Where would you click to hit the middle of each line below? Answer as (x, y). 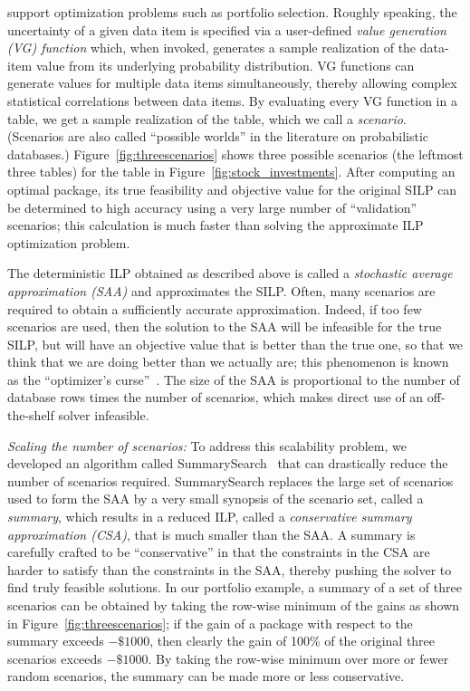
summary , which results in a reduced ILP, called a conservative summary (210, 517)
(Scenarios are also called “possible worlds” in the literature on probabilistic (218, 136)
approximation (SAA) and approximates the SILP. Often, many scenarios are (221, 290)
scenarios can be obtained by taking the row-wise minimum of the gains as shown (234, 605)
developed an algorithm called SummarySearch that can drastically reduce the (228, 463)
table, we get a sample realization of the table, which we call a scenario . (207, 118)
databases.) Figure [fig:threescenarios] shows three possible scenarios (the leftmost (235, 154)
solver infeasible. (104, 415)
